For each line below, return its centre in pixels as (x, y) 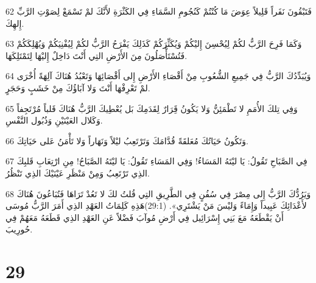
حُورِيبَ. (19, 229)
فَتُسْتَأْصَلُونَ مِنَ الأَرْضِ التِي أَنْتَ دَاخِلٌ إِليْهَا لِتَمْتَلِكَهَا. (97, 55)
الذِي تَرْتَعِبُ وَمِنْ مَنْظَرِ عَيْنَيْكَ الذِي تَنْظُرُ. (78, 173)
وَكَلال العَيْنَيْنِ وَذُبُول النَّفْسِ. (54, 120)
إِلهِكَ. (15, 23)
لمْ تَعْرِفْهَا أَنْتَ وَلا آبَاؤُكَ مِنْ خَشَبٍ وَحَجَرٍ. (78, 87)
